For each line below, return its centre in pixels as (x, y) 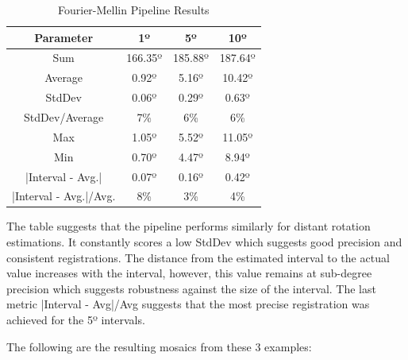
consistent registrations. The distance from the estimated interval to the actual (198, 257)
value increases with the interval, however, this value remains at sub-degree (189, 273)
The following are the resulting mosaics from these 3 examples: (159, 346)
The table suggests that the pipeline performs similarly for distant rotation (189, 226)
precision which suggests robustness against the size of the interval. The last (191, 288)
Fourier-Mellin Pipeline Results (134, 10)
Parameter (64, 37)
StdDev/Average (64, 116)
